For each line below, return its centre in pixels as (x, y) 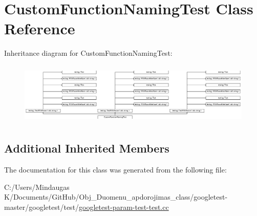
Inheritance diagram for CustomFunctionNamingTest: (88, 53)
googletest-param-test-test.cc (124, 207)
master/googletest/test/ (42, 207)
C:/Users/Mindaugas (37, 187)
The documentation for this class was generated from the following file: (115, 170)
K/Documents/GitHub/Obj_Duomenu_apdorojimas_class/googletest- (116, 197)
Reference (40, 28)
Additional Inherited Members (87, 148)
